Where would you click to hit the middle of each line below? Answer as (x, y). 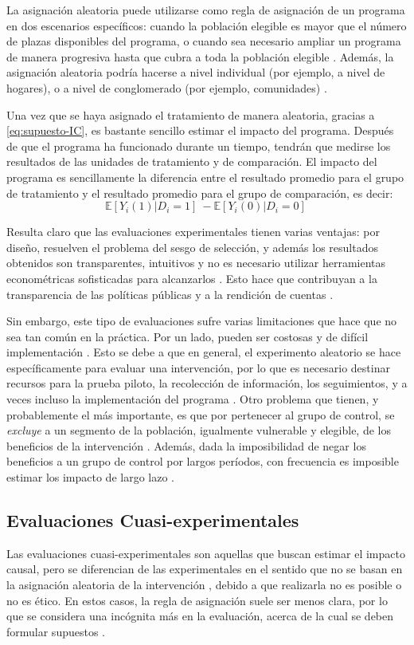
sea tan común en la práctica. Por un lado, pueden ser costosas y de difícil (187, 336)
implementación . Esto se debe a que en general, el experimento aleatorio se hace (204, 352)
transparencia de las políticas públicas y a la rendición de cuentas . (170, 294)
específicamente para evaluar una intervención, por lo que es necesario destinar (198, 367)
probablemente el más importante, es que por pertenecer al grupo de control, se (201, 414)
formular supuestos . (56, 631)
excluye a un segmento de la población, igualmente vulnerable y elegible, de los (199, 430)
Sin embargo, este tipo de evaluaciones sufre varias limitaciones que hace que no (202, 321)
